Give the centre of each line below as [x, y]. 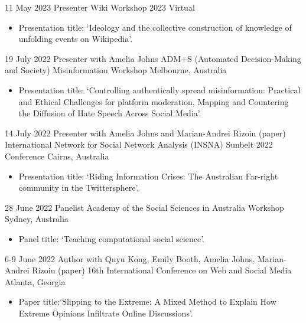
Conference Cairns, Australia [57, 156]
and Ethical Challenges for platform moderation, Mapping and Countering [154, 101]
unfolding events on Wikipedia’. [76, 39]
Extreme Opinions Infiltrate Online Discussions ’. [106, 313]
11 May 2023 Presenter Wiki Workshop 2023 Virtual [100, 7]
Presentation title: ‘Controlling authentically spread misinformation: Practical [159, 89]
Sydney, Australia [37, 219]
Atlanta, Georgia [35, 281]
